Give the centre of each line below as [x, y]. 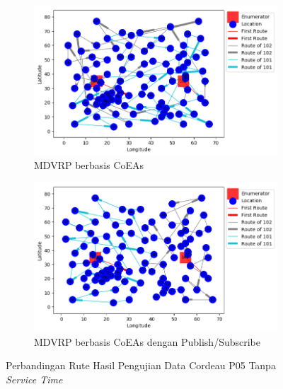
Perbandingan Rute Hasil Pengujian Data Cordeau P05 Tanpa [141, 365]
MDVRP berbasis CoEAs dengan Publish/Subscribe [147, 341]
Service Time [34, 379]
